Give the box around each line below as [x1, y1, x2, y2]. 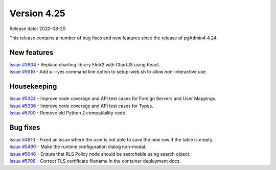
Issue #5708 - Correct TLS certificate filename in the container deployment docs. [9, 158, 181, 164]
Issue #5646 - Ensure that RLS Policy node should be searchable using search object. [9, 151, 191, 157]
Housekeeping [9, 82, 57, 91]
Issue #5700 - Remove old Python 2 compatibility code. [9, 110, 127, 116]
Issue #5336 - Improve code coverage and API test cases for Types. [9, 103, 153, 109]
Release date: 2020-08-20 [9, 26, 66, 32]
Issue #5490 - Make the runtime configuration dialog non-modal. [9, 143, 147, 150]
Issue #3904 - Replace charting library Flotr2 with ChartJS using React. [9, 61, 160, 67]
